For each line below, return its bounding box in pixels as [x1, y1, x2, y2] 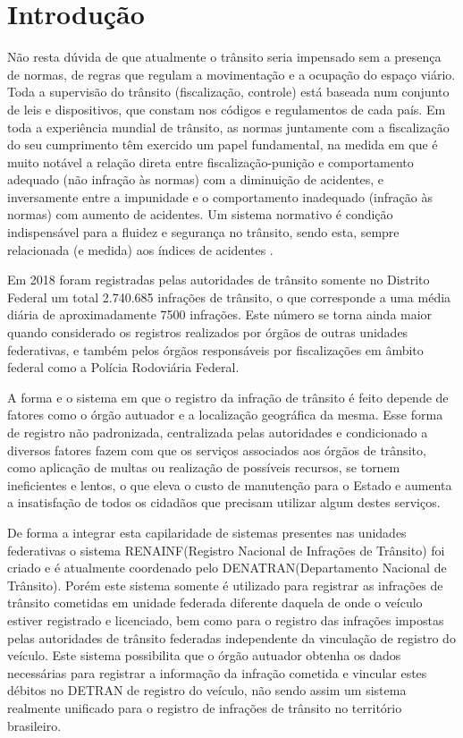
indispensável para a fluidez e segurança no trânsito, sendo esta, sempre [7, 223, 400, 242]
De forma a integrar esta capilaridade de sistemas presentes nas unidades [7, 522, 407, 541]
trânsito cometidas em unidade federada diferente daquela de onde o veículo [7, 593, 423, 612]
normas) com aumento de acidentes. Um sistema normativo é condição [7, 205, 393, 224]
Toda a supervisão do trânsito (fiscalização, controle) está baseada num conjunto [7, 82, 450, 101]
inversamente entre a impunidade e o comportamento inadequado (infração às [7, 187, 433, 206]
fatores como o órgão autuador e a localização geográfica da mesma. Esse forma [7, 405, 443, 424]
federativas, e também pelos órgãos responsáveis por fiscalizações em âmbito [7, 340, 424, 359]
